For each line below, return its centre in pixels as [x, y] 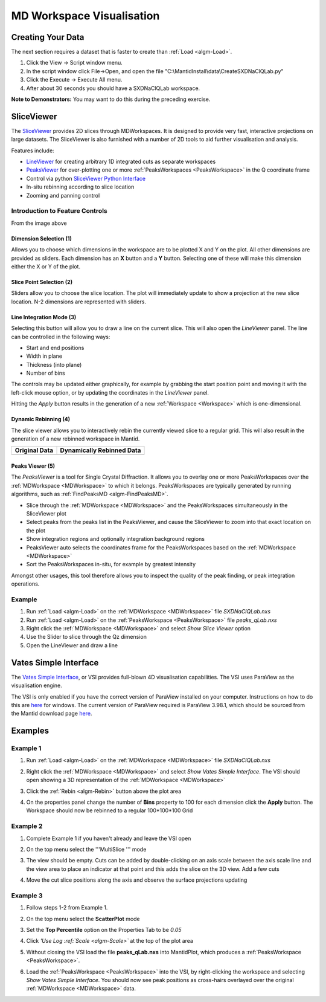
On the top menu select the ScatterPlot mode [83, 919]
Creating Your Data [48, 37]
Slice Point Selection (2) [42, 282]
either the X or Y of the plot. [46, 267]
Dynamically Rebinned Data [101, 450]
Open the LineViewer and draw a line [72, 645]
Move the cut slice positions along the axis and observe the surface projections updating [137, 880]
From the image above [39, 223]
